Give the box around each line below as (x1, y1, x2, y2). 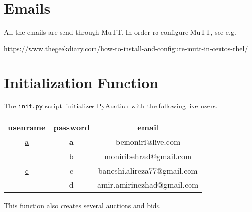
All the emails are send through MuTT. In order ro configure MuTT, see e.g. (4, 27, 236, 37)
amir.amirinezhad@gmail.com (97, 179, 199, 191)
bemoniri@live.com (116, 136, 181, 148)
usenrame (8, 121, 46, 133)
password (53, 121, 90, 133)
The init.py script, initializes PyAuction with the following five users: (4, 101, 218, 111)
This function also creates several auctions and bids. (4, 200, 161, 211)
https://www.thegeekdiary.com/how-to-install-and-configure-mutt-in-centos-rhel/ (4, 43, 248, 53)
